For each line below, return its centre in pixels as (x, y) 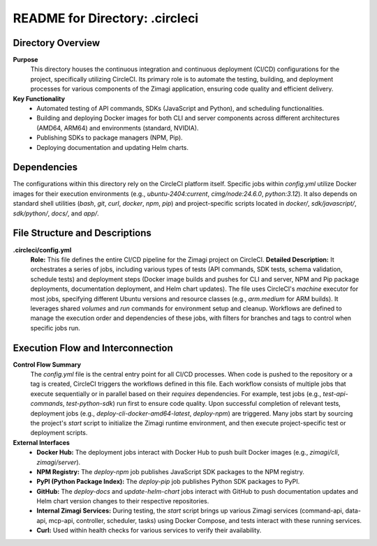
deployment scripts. (59, 433)
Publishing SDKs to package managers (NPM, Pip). (110, 138)
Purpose (25, 60)
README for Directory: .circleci (106, 18)
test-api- (335, 393)
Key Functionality (39, 98)
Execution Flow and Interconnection (93, 348)
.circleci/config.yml (42, 250)
